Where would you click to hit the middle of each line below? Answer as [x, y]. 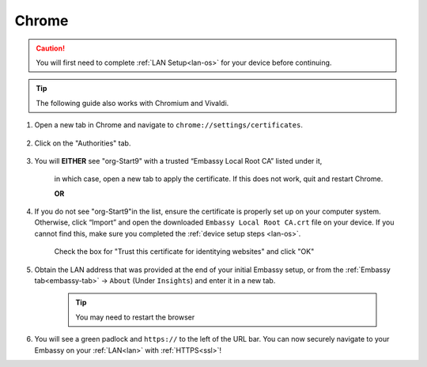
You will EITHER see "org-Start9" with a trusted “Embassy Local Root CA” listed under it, [178, 161]
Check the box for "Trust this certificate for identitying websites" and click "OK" [184, 252]
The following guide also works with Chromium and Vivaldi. [132, 103]
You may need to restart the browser [135, 317]
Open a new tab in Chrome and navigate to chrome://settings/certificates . [169, 125]
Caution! [51, 48]
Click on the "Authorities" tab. [83, 143]
